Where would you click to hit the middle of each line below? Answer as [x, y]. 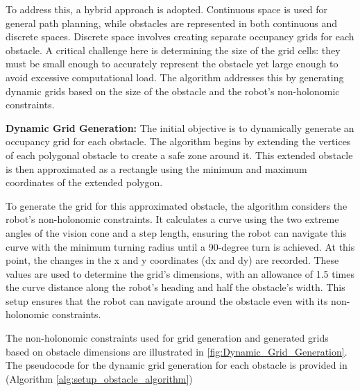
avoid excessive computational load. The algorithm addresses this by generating [175, 77]
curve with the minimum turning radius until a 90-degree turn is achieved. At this [180, 246]
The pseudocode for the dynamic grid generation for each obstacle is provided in [177, 365]
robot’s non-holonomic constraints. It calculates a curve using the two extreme [172, 219]
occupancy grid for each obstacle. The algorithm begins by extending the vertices [178, 141]
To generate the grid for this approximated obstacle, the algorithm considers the [177, 205]
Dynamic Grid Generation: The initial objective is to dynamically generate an [180, 127]
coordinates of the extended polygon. [84, 182]
